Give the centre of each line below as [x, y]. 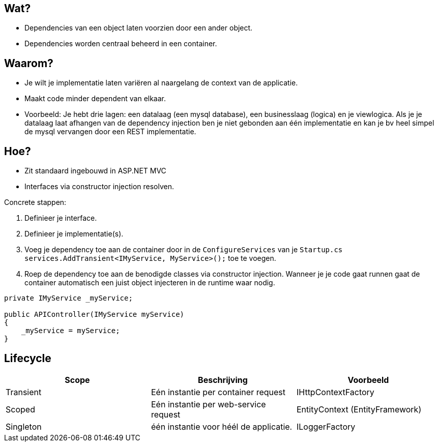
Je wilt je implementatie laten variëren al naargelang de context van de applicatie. [161, 83]
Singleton [24, 426]
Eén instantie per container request [218, 392]
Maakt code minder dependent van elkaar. [95, 99]
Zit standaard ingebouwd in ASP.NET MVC [95, 171]
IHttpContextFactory [335, 392]
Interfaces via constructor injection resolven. [99, 187]
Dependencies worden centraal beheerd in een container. [121, 44]
